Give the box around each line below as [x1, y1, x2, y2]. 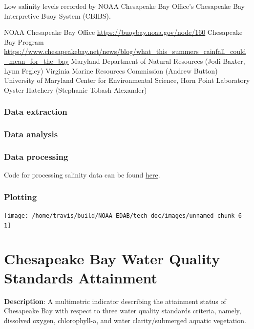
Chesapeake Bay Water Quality [4, 248, 220, 268]
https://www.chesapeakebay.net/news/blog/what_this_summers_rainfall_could [4, 46, 246, 56]
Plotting [4, 190, 37, 202]
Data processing [4, 150, 68, 162]
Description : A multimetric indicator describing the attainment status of [4, 296, 226, 306]
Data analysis [4, 128, 58, 140]
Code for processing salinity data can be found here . [4, 170, 160, 180]
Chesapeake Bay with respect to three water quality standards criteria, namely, [4, 305, 241, 316]
